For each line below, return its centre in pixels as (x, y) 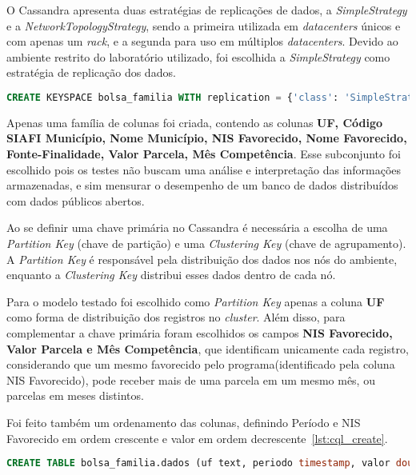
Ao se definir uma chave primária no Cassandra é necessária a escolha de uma (197, 228)
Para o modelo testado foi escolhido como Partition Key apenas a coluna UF (196, 301)
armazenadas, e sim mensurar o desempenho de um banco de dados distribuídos (202, 185)
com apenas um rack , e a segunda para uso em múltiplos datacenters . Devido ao (202, 41)
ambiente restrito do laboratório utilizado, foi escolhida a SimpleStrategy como (198, 56)
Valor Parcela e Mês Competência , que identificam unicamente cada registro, (208, 348)
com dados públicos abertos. (76, 200)
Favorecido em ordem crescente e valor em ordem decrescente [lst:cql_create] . (197, 438)
